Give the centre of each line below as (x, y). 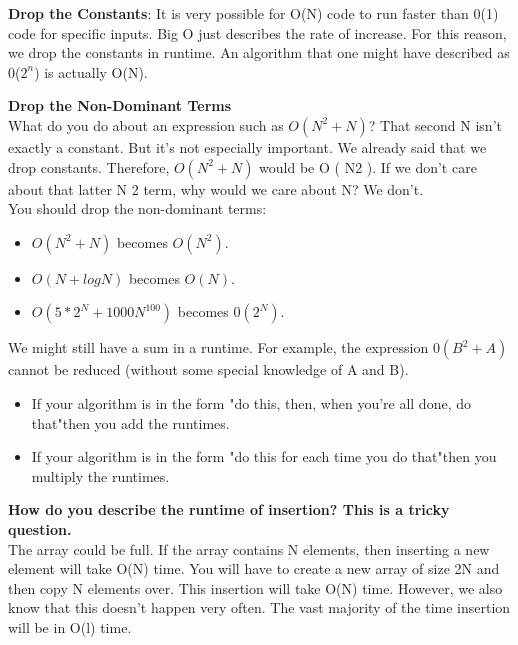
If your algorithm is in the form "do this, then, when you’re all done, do (251, 402)
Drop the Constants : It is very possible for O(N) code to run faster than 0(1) (253, 13)
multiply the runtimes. (100, 475)
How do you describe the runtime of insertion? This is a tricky (229, 509)
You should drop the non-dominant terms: (137, 208)
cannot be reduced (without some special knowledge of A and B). (208, 369)
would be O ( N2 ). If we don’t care (368, 166)
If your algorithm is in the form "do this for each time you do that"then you (264, 456)
